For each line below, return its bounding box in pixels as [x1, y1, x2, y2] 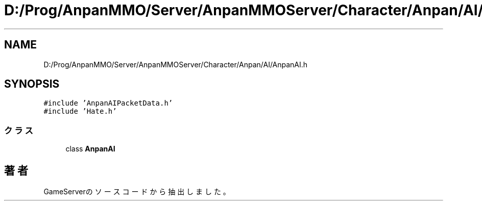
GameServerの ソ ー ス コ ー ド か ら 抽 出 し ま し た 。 [43, 187, 230, 196]
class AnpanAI [65, 144, 115, 153]
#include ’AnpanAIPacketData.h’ [43, 99, 173, 108]
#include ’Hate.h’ [43, 107, 117, 116]
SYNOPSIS [4, 78, 60, 91]
